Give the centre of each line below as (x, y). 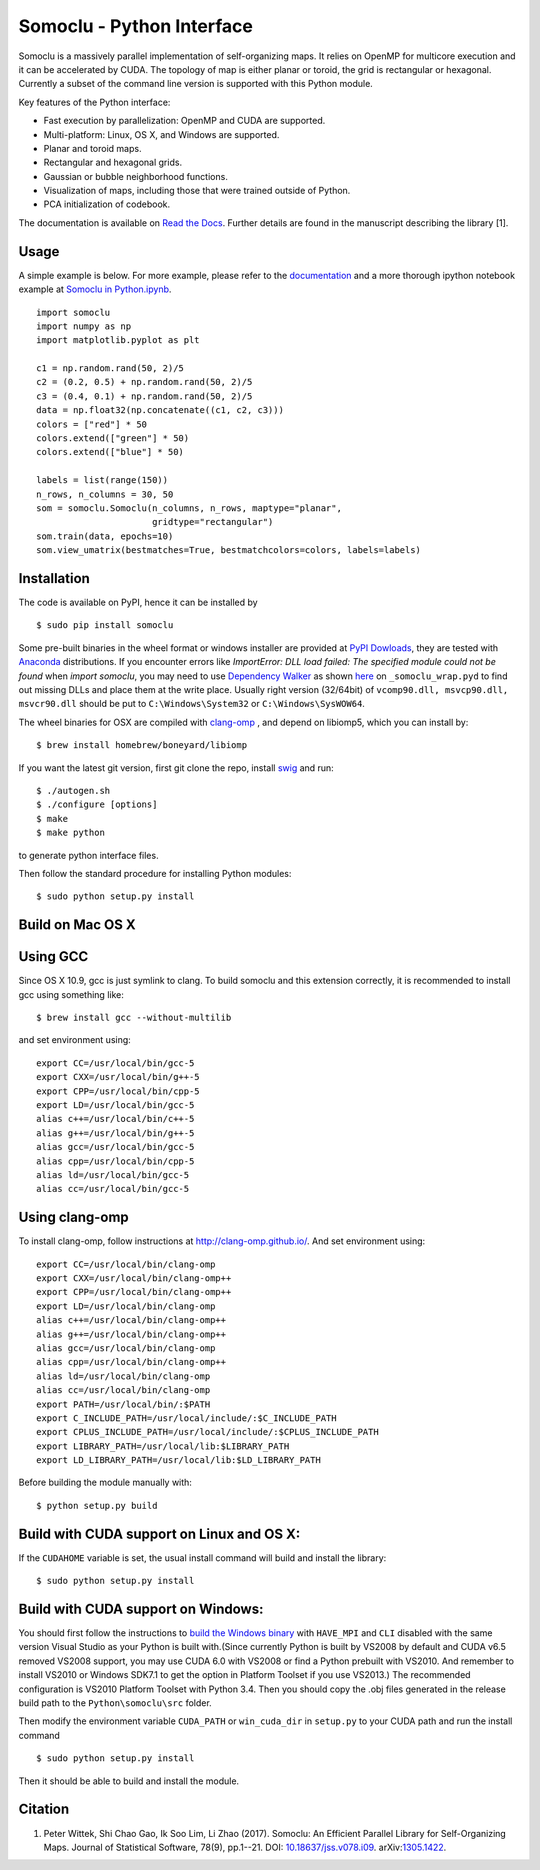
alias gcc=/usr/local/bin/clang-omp (126, 1348)
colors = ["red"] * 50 (92, 424)
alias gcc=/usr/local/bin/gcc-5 (115, 1147)
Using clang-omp (73, 1217)
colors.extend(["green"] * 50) (113, 438)
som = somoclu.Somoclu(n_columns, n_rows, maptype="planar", (189, 508)
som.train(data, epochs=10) (105, 536)
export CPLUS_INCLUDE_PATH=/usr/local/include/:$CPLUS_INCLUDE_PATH (207, 1432)
